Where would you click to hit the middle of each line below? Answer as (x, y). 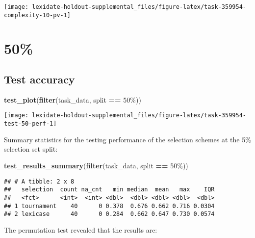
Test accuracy (39, 79)
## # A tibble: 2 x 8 (39, 181)
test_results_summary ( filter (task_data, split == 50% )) (96, 165)
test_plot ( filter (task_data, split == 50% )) (73, 99)
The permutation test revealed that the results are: (81, 229)
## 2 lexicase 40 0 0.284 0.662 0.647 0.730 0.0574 (109, 214)
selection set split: (31, 149)
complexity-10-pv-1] (38, 15)
